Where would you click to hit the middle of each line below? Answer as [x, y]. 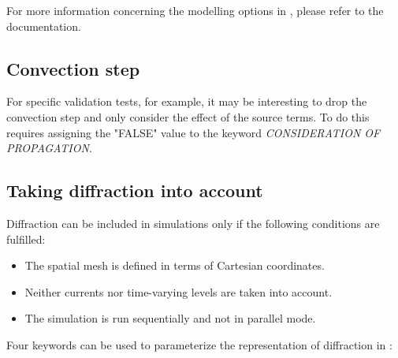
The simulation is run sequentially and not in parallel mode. [170, 318]
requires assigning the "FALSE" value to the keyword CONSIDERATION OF [193, 132]
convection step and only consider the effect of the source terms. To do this [188, 116]
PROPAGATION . [49, 148]
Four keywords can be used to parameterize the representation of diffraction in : [199, 344]
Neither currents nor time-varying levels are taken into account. [179, 291]
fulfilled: [26, 239]
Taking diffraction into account [135, 190]
